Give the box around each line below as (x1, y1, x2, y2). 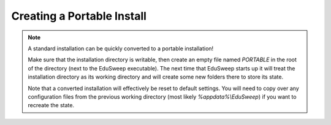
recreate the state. (28, 102, 75, 109)
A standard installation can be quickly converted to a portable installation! (28, 45, 214, 52)
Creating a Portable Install (11, 9, 147, 23)
